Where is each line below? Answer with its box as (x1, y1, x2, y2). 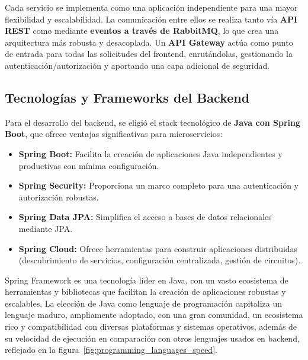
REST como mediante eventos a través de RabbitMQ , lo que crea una (5, 24, 279, 37)
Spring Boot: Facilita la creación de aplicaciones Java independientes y (18, 147, 283, 160)
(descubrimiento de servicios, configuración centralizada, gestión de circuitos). (18, 254, 301, 266)
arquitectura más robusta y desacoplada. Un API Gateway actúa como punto (5, 36, 293, 48)
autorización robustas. (18, 190, 99, 203)
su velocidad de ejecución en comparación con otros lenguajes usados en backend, (5, 332, 300, 344)
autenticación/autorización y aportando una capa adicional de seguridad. (5, 59, 270, 71)
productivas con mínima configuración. (18, 159, 159, 171)
